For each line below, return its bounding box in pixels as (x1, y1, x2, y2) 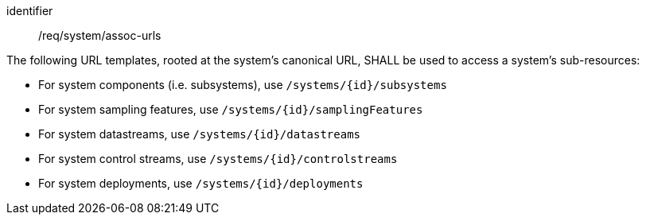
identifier (6, 4, 53, 17)
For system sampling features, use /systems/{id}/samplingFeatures (38, 103, 423, 116)
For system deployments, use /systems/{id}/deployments (38, 176, 364, 190)
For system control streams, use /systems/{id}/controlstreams (38, 152, 398, 165)
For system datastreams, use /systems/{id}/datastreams (38, 127, 360, 141)
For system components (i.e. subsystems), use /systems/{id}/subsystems (38, 78, 447, 91)
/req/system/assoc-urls (38, 29, 161, 42)
